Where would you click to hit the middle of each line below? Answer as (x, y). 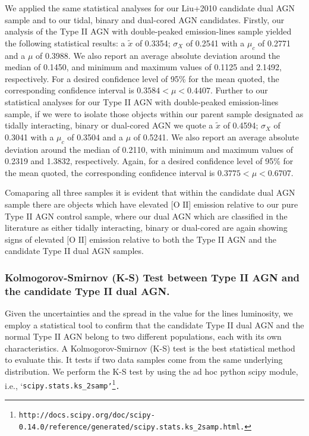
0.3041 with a (29, 137)
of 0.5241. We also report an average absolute (216, 137)
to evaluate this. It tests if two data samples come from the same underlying (144, 360)
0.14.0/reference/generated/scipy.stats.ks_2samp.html (130, 427)
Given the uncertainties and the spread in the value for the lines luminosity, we (149, 313)
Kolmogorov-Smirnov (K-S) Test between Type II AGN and (152, 277)
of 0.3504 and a (95, 137)
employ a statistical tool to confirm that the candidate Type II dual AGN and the (154, 324)
